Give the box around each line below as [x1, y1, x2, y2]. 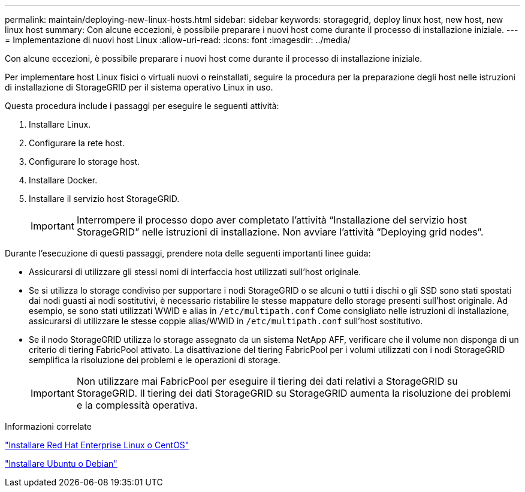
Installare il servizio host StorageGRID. [29, 194, 180, 204]
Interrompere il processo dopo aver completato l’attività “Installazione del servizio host [76, 214, 467, 226]
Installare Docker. [29, 175, 98, 185]
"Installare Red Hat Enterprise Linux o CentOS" [5, 440, 189, 450]
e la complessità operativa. [76, 399, 198, 411]
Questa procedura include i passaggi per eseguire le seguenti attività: [5, 101, 279, 111]
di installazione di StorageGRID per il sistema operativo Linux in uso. [5, 82, 273, 92]
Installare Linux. [29, 119, 91, 129]
